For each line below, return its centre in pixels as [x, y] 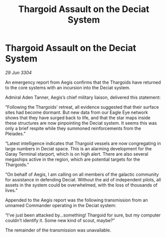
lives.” [11, 190]
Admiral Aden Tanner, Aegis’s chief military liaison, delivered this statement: [83, 97]
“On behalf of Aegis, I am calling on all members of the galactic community [82, 174]
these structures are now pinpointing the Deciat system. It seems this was [81, 123]
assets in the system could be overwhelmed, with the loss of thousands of [82, 185]
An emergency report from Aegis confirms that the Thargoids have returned [83, 82]
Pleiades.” [15, 133]
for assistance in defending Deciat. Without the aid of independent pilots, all [83, 179]
